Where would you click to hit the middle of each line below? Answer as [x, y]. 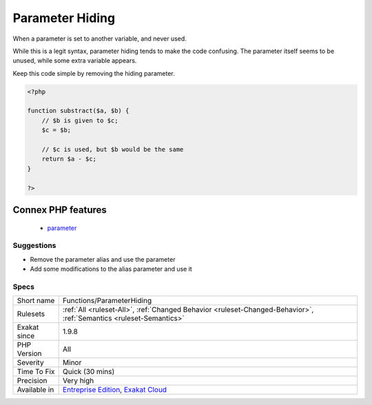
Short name [36, 301]
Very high [78, 381]
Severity [30, 363]
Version [29, 353]
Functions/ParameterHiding [107, 301]
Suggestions [34, 246]
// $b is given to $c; [80, 120]
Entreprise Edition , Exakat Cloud [115, 390]
